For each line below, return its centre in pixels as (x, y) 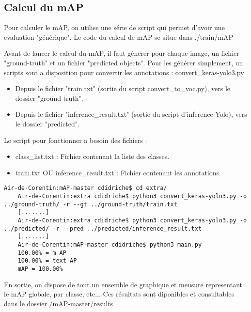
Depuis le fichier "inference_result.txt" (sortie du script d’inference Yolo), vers (131, 114)
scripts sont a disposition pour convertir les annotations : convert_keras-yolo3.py (124, 72)
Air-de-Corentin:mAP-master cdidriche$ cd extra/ (86, 188)
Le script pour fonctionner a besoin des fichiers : (76, 140)
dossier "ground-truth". (49, 98)
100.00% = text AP (47, 261)
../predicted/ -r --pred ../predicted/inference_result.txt (103, 228)
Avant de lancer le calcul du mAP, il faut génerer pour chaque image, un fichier (122, 53)
